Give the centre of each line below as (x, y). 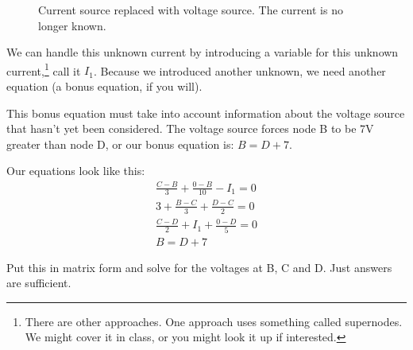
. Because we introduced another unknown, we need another (239, 70)
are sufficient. (39, 283)
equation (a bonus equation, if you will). (104, 86)
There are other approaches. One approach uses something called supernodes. (214, 321)
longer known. (72, 25)
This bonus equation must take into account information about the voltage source (206, 113)
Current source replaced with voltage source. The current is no (191, 10)
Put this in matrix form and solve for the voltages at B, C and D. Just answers (199, 267)
